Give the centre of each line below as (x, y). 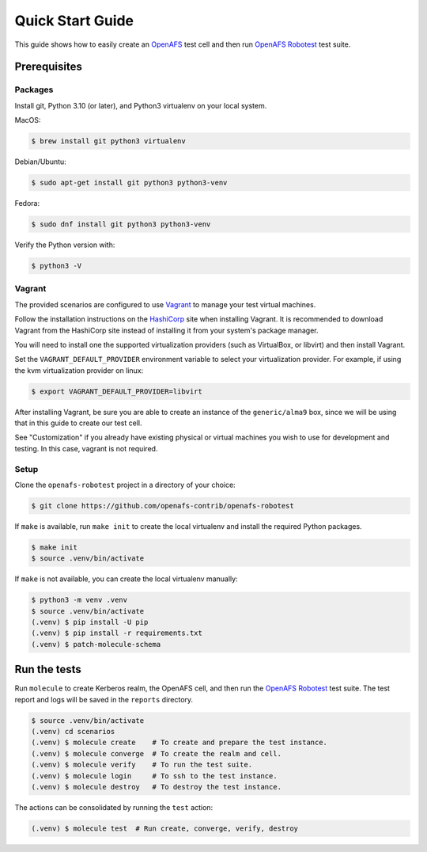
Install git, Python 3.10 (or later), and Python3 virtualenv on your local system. (141, 105)
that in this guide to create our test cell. (78, 423)
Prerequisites (48, 67)
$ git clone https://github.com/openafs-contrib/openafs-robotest (162, 506)
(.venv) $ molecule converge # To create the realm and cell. (157, 753)
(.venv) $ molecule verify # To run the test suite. (142, 765)
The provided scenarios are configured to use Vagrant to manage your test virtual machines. (165, 304)
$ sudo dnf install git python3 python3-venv (121, 224)
